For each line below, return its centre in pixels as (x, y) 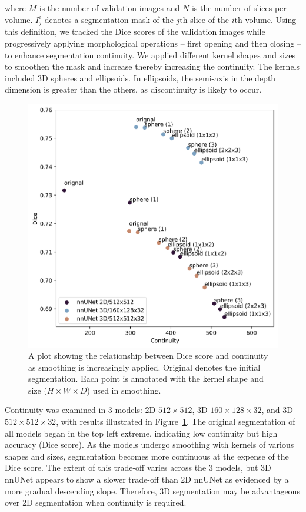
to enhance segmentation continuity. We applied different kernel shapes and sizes (150, 54)
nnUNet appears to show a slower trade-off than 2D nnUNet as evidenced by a (147, 479)
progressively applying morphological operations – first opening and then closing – (153, 43)
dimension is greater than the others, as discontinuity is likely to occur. (133, 89)
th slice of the (204, 19)
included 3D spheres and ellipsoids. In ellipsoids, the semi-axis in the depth (140, 77)
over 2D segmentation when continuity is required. (96, 502)
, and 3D (277, 410)
